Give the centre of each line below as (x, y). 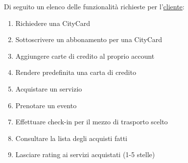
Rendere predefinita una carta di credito (76, 72)
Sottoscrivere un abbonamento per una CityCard (89, 39)
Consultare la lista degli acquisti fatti (71, 138)
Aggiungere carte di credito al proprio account (85, 56)
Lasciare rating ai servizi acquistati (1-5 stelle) (85, 154)
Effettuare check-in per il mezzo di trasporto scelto (92, 122)
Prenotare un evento (46, 105)
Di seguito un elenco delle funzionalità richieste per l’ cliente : (94, 6)
